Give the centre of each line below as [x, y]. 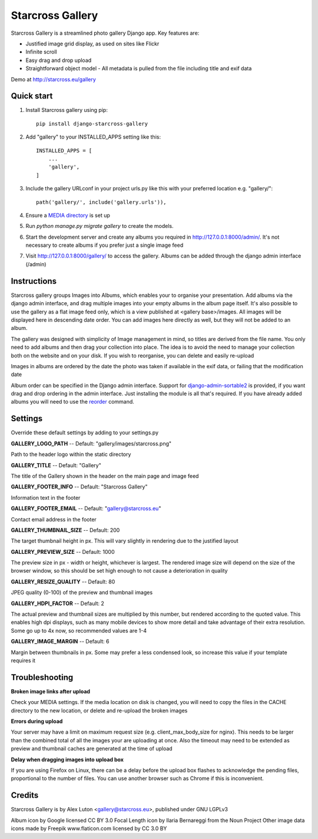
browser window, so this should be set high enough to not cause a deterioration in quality [119, 571]
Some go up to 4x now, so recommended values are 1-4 [79, 630]
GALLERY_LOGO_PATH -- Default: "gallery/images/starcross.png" [91, 443]
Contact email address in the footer [54, 519]
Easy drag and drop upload [59, 60]
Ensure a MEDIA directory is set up [68, 215]
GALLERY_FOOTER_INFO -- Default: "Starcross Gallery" [79, 487]
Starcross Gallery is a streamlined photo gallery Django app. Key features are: [105, 33]
